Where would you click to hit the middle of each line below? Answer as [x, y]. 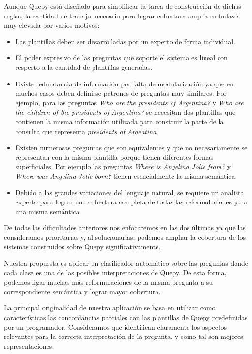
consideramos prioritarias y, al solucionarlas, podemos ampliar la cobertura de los [125, 237]
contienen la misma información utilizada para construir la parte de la [119, 121]
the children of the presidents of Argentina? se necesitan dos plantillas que [125, 112]
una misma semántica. [48, 211]
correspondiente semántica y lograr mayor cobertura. [82, 291]
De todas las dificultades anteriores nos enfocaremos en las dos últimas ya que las [125, 228]
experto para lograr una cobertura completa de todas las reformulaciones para [131, 202]
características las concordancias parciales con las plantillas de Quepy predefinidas [126, 317]
